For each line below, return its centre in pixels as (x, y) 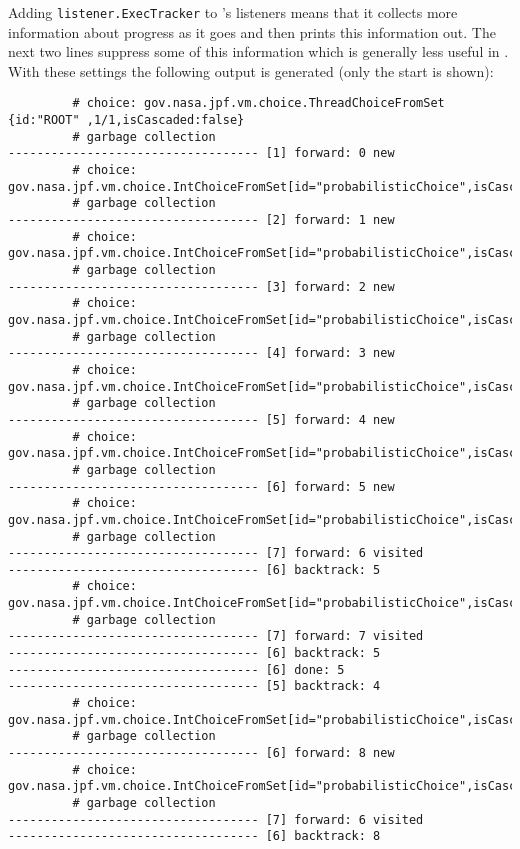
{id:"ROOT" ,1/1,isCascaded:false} (126, 120)
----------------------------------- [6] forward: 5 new (201, 486)
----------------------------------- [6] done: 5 (176, 669)
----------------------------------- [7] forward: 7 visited (216, 636)
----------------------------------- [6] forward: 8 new (201, 753)
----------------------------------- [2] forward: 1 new (201, 220)
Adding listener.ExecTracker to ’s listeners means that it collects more (233, 12)
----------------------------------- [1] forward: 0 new (201, 153)
